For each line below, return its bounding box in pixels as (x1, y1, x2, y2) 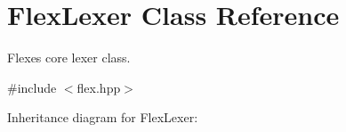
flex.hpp (76, 78, 121, 96)
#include (7, 78, 57, 96)
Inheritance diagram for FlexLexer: (7, 108, 198, 127)
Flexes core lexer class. (7, 48, 131, 67)
